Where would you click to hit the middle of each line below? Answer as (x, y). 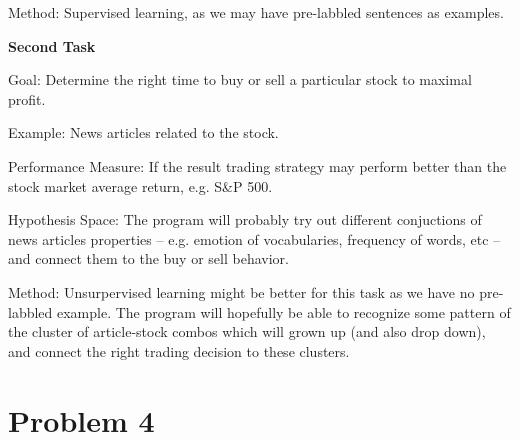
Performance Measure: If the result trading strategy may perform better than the (257, 165)
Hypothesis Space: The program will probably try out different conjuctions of (245, 219)
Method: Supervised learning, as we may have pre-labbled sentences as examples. (256, 12)
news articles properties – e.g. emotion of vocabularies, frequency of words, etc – (254, 238)
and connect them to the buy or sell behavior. (148, 258)
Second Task (52, 45)
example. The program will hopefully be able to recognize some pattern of (284, 311)
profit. (27, 98)
